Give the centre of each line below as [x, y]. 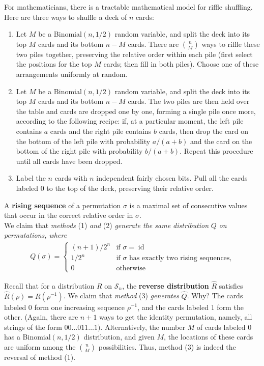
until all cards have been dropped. [69, 161]
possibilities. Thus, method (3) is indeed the [167, 346]
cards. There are [153, 44]
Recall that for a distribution [49, 285]
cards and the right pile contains [101, 131]
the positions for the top [54, 64]
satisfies [231, 285]
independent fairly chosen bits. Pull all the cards [172, 178]
